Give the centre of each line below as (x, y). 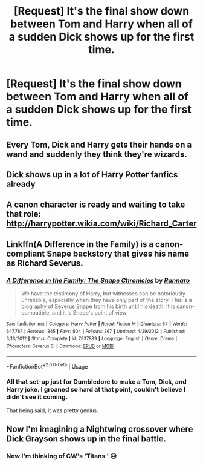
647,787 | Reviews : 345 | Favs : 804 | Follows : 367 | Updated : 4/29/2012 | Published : (96, 331)
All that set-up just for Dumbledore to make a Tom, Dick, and (97, 382)
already (21, 184)
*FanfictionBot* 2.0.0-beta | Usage (47, 366)
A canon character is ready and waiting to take (96, 205)
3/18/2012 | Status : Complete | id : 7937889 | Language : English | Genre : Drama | (92, 339)
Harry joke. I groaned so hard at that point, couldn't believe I (96, 390)
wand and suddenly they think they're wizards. (97, 154)
